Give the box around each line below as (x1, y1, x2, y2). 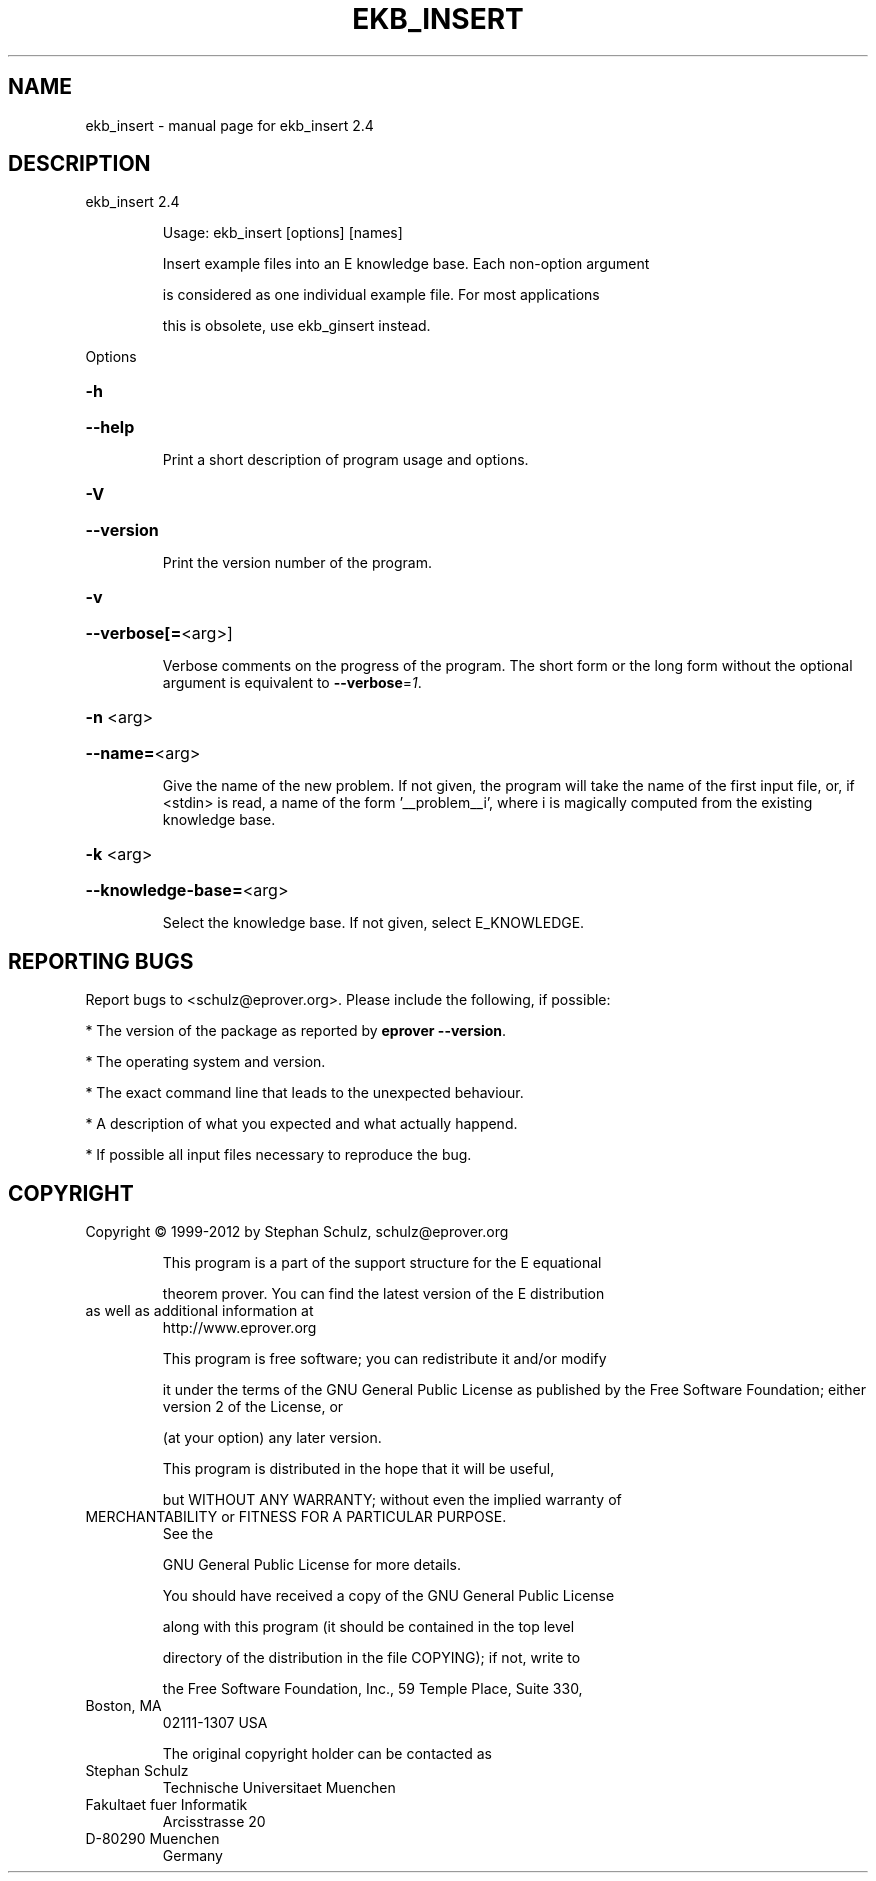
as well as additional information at (85, 1302, 314, 1320)
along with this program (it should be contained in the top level (162, 1618, 575, 1636)
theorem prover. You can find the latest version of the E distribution (162, 1285, 605, 1303)
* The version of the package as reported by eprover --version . (85, 1022, 507, 1040)
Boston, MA (85, 1697, 162, 1715)
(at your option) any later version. (162, 1429, 382, 1447)
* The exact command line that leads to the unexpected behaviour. (85, 1084, 524, 1102)
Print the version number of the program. (162, 554, 432, 572)
